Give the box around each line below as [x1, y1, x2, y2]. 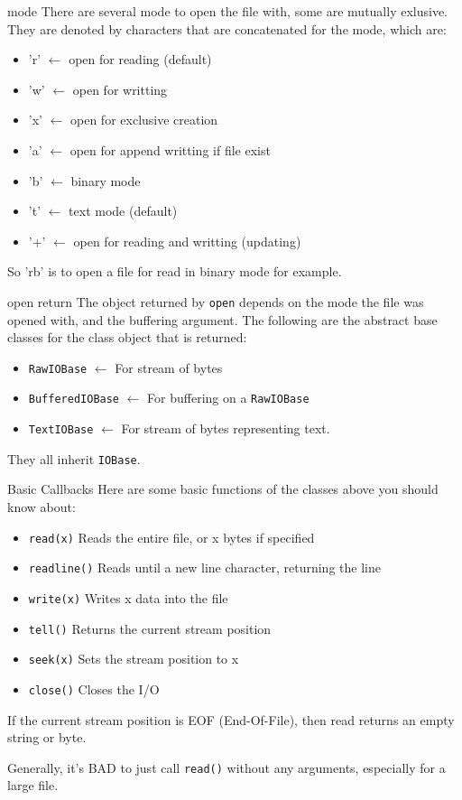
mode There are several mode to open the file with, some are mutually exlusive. [7, 2, 448, 20]
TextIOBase [28, 423, 94, 437]
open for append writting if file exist [69, 140, 271, 159]
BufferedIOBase [28, 393, 120, 406]
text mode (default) [69, 201, 178, 220]
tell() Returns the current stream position [28, 619, 272, 637]
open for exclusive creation [70, 110, 218, 129]
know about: [7, 498, 76, 516]
